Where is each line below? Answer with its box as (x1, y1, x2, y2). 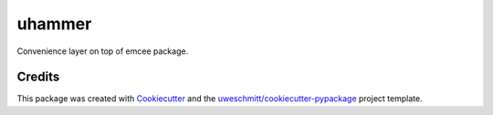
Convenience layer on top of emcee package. (16, 46, 189, 57)
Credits (16, 69, 60, 85)
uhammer (16, 14, 92, 34)
